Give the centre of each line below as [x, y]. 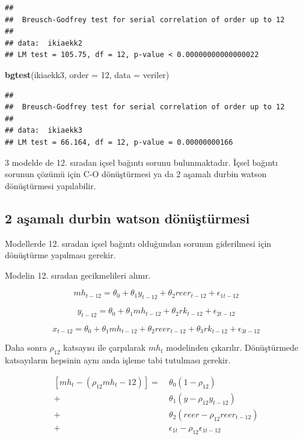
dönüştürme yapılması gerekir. [60, 255]
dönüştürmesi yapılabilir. [50, 185]
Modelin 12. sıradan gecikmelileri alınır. [78, 275]
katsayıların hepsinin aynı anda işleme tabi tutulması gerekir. [118, 360]
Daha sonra [26, 347]
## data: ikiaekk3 [44, 131]
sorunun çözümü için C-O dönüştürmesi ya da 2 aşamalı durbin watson [136, 174]
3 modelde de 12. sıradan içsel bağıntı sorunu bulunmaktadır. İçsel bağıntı [141, 162]
